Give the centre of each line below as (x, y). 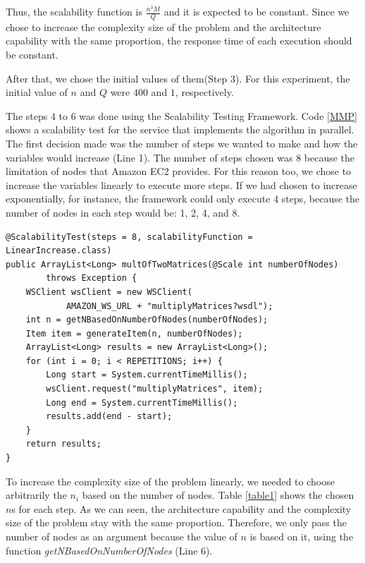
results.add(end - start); (109, 417)
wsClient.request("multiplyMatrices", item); (155, 389)
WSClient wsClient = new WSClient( (109, 292)
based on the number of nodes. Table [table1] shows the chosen (218, 495)
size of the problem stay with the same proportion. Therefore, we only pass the (176, 522)
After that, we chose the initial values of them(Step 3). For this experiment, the (178, 78)
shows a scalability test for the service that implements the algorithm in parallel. (180, 129)
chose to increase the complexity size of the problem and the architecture (163, 26)
